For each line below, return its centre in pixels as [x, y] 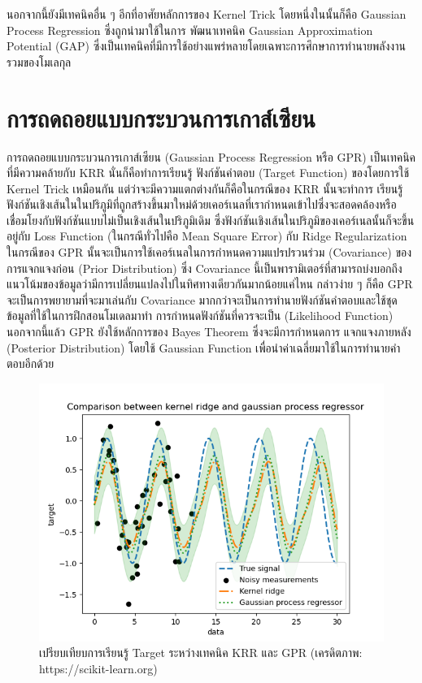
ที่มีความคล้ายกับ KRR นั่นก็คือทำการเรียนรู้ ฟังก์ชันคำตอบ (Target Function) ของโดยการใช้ [208, 173]
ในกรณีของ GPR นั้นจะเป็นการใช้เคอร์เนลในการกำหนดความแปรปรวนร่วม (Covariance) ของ [209, 252]
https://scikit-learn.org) [98, 668]
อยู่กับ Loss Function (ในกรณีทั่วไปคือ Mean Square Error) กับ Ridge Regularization [207, 236]
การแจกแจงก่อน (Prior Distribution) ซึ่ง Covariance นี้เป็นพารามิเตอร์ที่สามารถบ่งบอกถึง [204, 268]
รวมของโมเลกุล [39, 61]
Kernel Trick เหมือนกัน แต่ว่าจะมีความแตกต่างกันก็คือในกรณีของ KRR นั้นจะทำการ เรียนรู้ [205, 188]
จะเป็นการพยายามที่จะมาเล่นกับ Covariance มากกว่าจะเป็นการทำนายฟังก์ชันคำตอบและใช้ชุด [202, 299]
